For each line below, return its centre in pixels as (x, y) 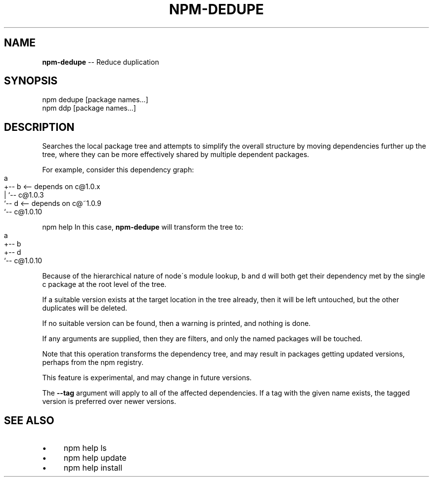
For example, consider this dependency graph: (118, 170)
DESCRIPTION (39, 127)
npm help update (95, 458)
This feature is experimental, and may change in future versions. (147, 378)
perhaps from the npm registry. (93, 362)
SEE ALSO (29, 420)
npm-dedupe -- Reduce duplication (101, 62)
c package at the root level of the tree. (104, 284)
